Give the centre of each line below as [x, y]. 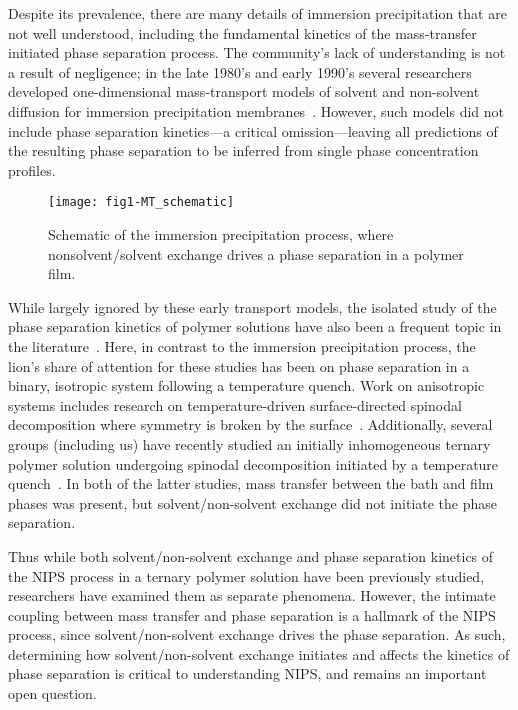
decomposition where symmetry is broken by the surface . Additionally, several [250, 424]
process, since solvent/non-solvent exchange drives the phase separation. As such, [257, 634]
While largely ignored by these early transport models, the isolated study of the [252, 306]
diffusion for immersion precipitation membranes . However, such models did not [256, 110]
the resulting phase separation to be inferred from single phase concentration [243, 150]
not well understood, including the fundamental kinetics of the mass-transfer [242, 32]
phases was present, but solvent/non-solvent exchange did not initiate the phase [253, 502]
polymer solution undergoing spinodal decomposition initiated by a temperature [253, 463]
